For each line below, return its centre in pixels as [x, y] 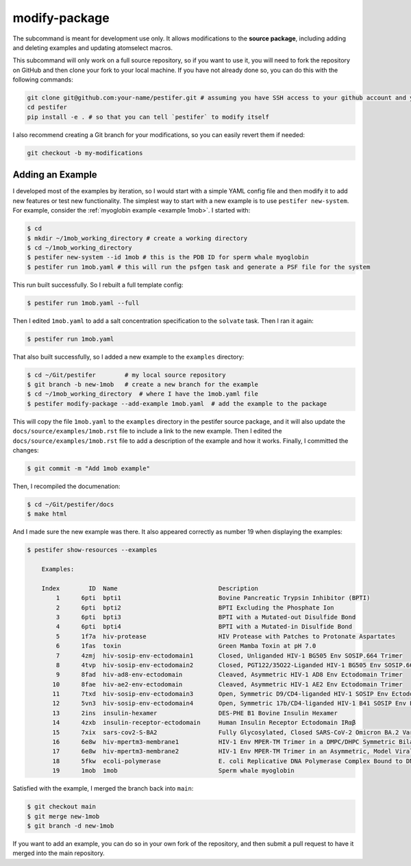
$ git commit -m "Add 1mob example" [89, 468]
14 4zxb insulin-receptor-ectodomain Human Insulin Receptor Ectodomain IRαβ [204, 723]
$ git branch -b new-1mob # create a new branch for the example [143, 384]
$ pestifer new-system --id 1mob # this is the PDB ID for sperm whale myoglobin [168, 257]
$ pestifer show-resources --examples [92, 550]
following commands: [43, 80]
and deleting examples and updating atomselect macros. [93, 47]
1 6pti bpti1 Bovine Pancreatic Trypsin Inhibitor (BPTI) [213, 598]
